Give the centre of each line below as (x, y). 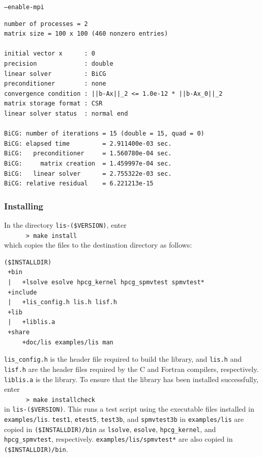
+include (22, 292)
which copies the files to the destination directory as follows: (98, 245)
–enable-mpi (24, 7)
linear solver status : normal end (66, 114)
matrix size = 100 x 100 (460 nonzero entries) (86, 34)
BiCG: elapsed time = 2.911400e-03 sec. (88, 143)
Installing (24, 206)
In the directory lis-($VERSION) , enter (65, 224)
